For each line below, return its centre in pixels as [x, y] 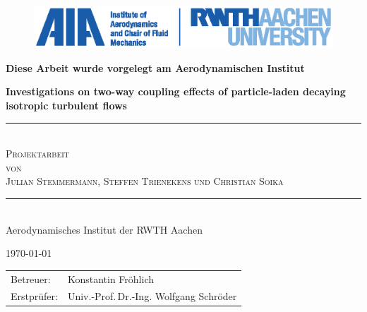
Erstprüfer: [34, 296]
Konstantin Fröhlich [110, 278]
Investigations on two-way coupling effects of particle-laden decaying [176, 91]
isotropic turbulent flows [66, 106]
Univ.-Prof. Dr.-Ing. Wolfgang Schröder [152, 296]
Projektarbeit [38, 154]
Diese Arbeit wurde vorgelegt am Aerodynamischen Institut [155, 67]
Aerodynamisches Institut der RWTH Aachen [104, 229]
